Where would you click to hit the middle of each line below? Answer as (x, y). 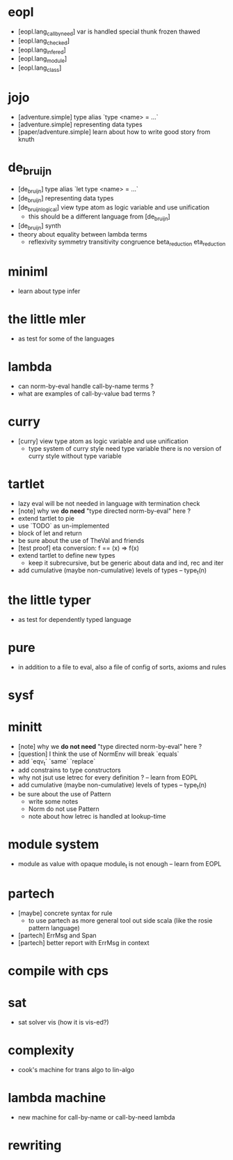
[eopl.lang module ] (42, 60)
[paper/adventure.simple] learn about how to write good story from (114, 132)
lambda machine (57, 1098)
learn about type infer (49, 291)
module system (54, 845)
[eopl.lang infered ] (42, 51)
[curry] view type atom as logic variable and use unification (103, 441)
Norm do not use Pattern (64, 809)
